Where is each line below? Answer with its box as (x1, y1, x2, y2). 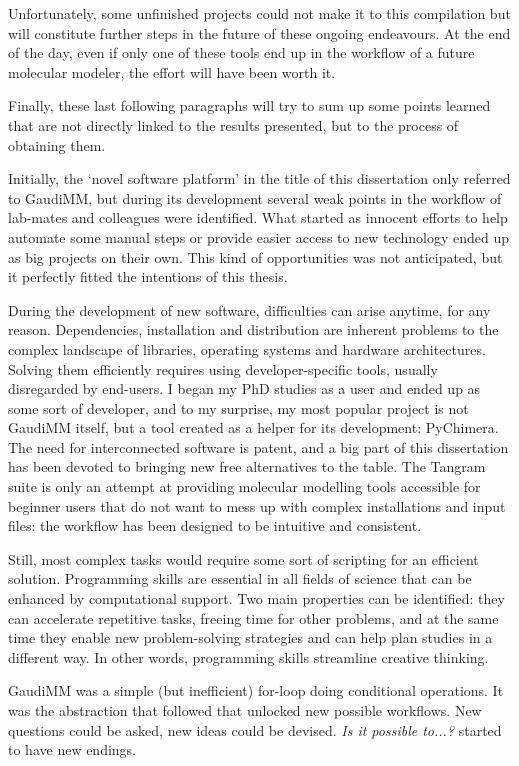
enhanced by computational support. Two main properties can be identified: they (8, 588, 505, 609)
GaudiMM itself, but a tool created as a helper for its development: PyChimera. (8, 417, 499, 438)
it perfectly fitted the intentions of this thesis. (8, 266, 288, 287)
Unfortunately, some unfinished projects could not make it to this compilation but (8, 3, 511, 23)
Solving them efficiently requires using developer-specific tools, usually (8, 358, 438, 379)
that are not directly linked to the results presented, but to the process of (8, 114, 459, 135)
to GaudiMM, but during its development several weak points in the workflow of (8, 187, 502, 208)
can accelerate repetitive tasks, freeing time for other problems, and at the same (8, 607, 499, 628)
